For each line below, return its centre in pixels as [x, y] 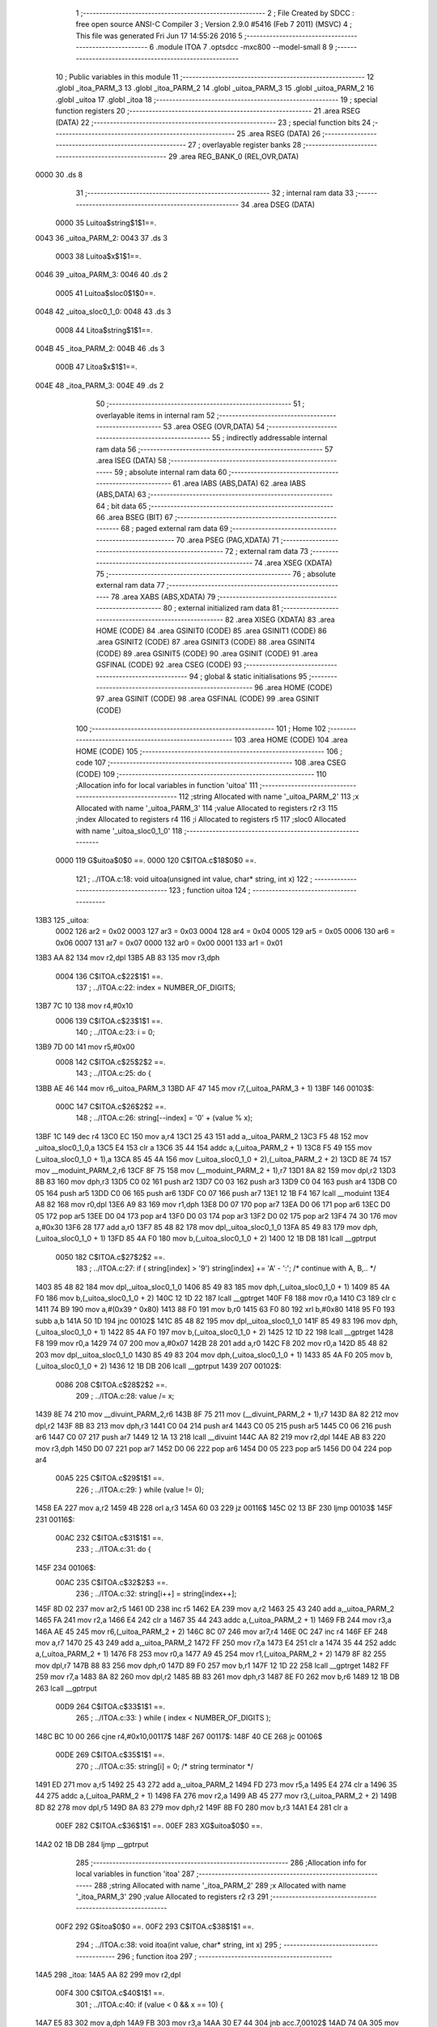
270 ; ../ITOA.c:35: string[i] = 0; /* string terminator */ [165, 1766]
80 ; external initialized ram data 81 [221, 608]
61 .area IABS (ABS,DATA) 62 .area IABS [240, 483]
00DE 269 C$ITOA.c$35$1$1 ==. [110, 1755]
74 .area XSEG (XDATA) [293, 563]
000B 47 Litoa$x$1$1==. [96, 367]
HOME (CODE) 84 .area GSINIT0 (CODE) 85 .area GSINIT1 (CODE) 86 [211, 630]
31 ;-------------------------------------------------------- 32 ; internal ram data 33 [215, 193]
